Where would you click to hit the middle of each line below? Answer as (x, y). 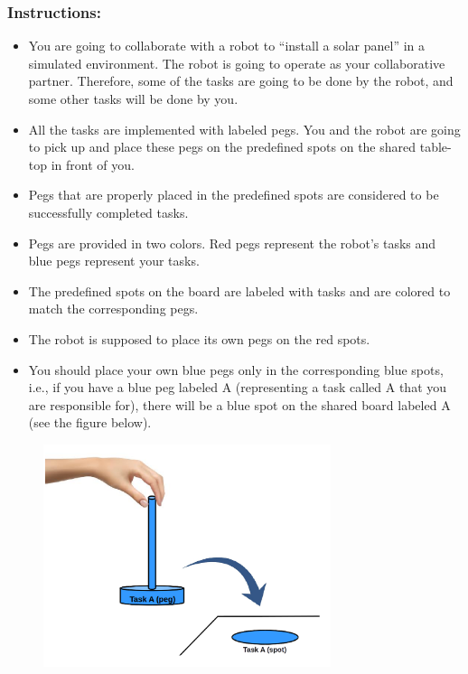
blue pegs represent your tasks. (114, 261)
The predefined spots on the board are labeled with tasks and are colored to (239, 290)
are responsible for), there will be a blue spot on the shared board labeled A (239, 404)
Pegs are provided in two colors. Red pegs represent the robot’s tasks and (232, 243)
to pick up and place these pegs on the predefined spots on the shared (222, 147)
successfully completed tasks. (108, 212)
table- (435, 147)
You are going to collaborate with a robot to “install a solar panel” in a (227, 46)
